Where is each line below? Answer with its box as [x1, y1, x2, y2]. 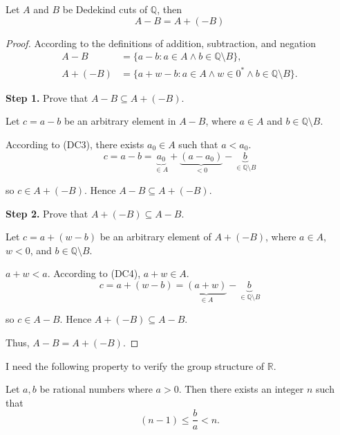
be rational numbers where [39, 382, 153, 396]
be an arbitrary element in [64, 114, 176, 128]
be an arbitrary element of [100, 229, 211, 244]
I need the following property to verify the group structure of [6, 358, 265, 373]
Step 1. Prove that [6, 90, 88, 105]
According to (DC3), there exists [6, 136, 144, 151]
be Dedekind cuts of [62, 2, 148, 16]
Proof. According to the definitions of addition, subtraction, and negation [6, 35, 317, 50]
